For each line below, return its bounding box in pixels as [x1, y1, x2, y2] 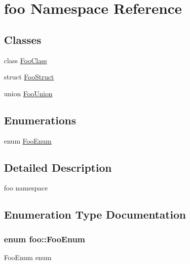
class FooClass [4, 55, 47, 65]
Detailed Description [4, 159, 112, 175]
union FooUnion [4, 88, 53, 98]
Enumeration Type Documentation [4, 207, 186, 222]
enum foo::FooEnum [4, 232, 85, 245]
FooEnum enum [4, 252, 52, 262]
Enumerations [4, 112, 76, 127]
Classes [4, 32, 41, 47]
